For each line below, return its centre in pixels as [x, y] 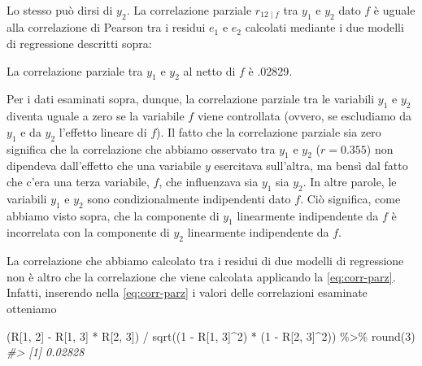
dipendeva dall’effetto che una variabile [104, 166]
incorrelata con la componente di [88, 232]
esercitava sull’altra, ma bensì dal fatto [311, 166]
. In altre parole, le [350, 182]
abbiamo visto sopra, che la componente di [113, 215]
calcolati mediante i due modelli [324, 27]
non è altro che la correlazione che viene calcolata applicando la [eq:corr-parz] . [201, 276]
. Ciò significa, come [350, 198]
